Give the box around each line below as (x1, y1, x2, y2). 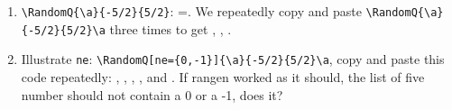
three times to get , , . (109, 19, 232, 38)
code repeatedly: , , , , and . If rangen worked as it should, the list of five (21, 67, 425, 86)
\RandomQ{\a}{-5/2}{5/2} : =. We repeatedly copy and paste (21, 2, 362, 20)
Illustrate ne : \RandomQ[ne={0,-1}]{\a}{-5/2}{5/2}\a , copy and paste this (21, 50, 445, 69)
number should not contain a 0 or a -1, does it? (21, 85, 283, 104)
